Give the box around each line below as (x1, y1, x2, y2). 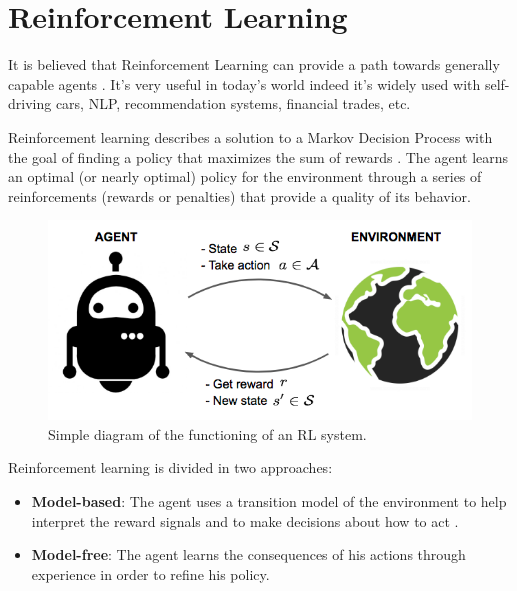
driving (8, 93, 52, 114)
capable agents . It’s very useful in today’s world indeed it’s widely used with (8, 73, 481, 94)
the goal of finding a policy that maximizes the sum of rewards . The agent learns (8, 146, 509, 167)
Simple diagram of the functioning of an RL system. (48, 423, 367, 444)
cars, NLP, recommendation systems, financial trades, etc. (55, 93, 411, 114)
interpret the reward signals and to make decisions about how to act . (31, 510, 459, 531)
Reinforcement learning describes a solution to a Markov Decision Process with (8, 126, 493, 147)
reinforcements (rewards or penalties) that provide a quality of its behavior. (8, 185, 471, 206)
